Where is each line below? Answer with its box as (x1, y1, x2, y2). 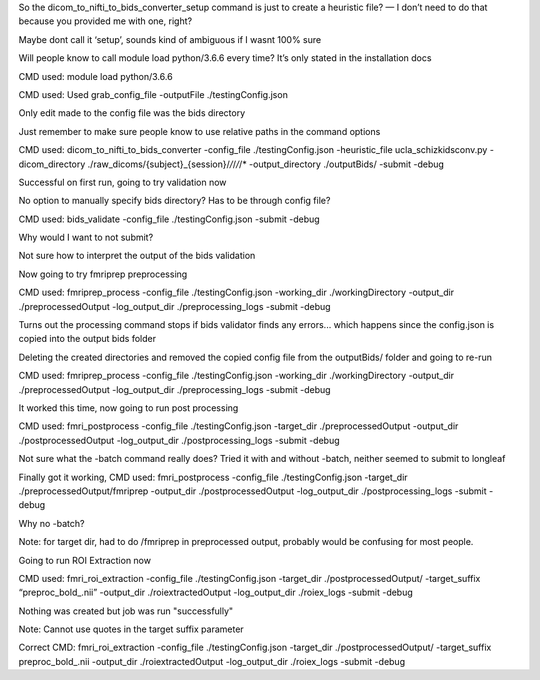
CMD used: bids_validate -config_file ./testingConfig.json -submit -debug (18, 213, 320, 225)
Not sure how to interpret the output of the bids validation (18, 250, 256, 262)
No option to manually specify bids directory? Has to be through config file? (18, 195, 331, 207)
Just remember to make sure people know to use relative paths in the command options (18, 125, 381, 137)
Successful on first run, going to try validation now (18, 176, 227, 188)
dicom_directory (18, 158, 86, 170)
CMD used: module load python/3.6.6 (18, 70, 174, 82)
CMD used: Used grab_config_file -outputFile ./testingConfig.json (18, 88, 289, 100)
